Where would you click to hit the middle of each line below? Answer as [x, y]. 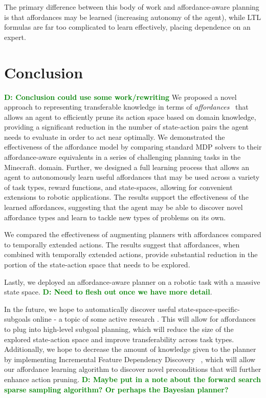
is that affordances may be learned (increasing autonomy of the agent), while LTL [132, 17]
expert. [15, 37]
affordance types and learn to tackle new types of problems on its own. [115, 217]
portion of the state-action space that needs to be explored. [97, 264]
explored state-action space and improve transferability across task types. [119, 339]
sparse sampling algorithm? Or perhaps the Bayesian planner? [116, 389]
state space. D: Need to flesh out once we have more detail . [108, 292]
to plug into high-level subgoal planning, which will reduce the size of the [119, 329]
